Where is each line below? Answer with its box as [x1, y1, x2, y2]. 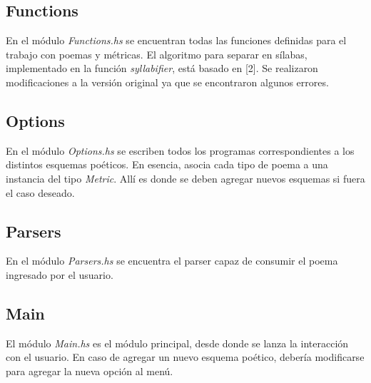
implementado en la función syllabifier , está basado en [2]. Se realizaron [6, 61, 318, 76]
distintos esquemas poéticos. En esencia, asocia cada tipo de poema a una [6, 157, 328, 172]
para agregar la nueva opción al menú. [6, 363, 173, 378]
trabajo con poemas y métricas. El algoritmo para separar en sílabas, [6, 46, 308, 61]
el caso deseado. [6, 185, 75, 200]
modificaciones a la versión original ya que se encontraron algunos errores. [6, 74, 329, 89]
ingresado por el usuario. [6, 267, 113, 282]
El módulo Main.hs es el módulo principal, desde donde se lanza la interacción [6, 335, 349, 350]
